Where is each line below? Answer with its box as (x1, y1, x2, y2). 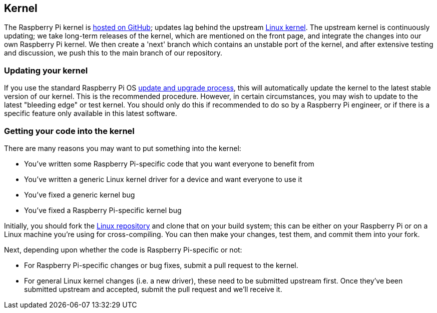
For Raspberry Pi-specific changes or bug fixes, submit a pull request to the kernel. (24, 260, 298, 269)
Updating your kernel (4, 65, 88, 75)
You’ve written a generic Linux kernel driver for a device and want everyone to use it (24, 174, 302, 183)
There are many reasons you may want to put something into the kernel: (4, 143, 241, 152)
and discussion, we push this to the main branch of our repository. (4, 48, 223, 57)
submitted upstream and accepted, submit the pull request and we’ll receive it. (24, 284, 282, 293)
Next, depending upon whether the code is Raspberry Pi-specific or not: (4, 245, 242, 254)
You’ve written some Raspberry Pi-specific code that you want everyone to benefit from (24, 159, 314, 168)
